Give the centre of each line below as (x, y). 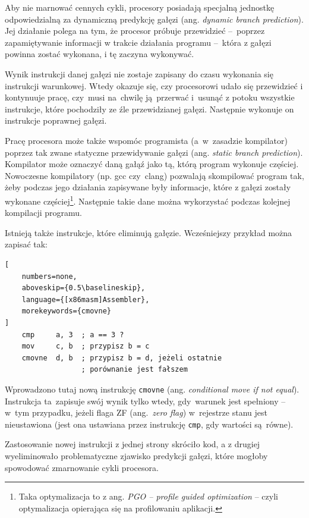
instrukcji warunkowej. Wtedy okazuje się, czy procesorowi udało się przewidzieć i (154, 85)
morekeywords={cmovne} (66, 311)
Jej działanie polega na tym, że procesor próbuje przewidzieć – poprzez (135, 31)
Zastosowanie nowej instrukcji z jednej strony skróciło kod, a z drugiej (133, 444)
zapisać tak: (26, 244)
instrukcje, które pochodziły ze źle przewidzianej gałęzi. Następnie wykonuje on (149, 109)
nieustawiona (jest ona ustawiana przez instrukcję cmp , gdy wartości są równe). (149, 424)
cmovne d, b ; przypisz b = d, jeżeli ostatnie (122, 358)
